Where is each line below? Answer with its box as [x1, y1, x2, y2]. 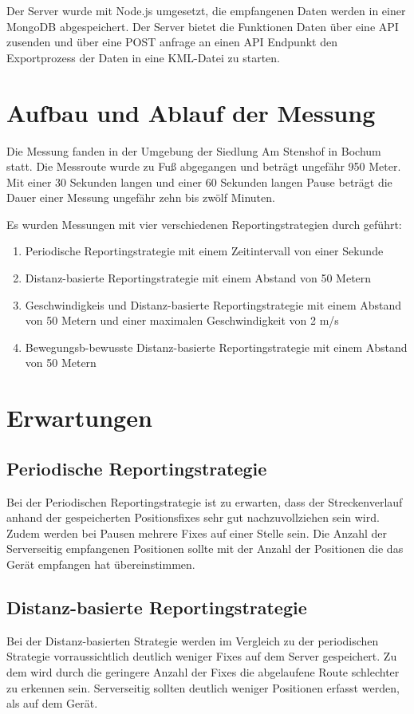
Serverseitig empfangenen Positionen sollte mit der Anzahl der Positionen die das [6, 540, 404, 557]
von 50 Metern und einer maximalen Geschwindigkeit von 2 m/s [25, 312, 339, 329]
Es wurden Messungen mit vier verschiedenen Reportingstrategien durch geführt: [6, 215, 402, 232]
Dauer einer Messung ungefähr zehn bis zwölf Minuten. [6, 189, 275, 206]
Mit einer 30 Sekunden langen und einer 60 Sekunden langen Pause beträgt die [6, 173, 392, 190]
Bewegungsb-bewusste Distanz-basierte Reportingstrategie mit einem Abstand [25, 338, 408, 355]
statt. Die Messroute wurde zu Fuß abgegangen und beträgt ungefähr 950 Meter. [6, 158, 401, 175]
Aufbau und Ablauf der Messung [6, 96, 376, 128]
